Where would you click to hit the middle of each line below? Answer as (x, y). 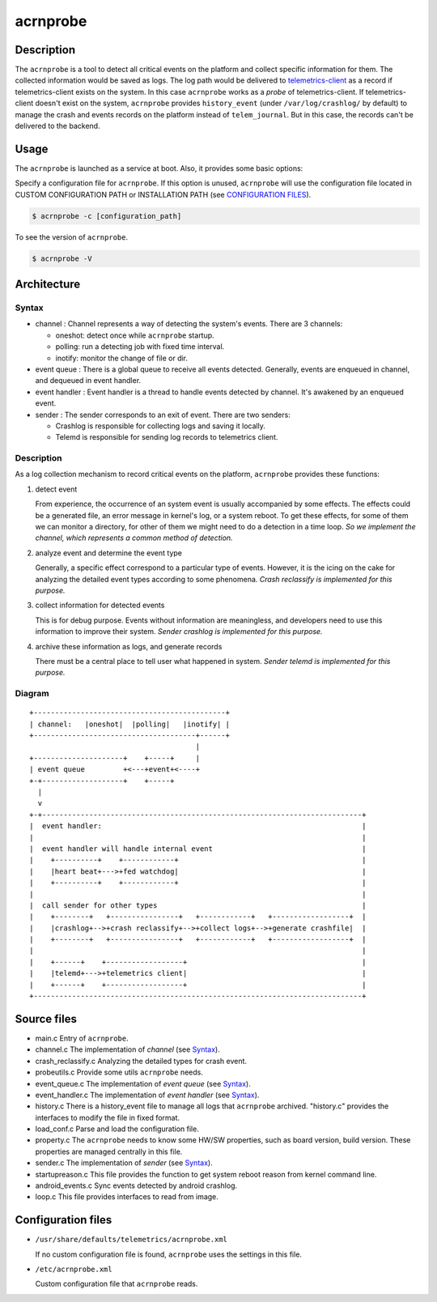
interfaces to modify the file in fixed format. (108, 1117)
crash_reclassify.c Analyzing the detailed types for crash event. (141, 1061)
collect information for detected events (100, 605)
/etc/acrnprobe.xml (74, 1270)
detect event (56, 489)
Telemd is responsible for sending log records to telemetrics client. (167, 437)
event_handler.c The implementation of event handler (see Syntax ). (147, 1095)
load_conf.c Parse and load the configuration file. (117, 1129)
